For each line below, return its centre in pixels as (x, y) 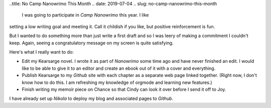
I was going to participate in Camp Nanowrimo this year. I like (85, 15)
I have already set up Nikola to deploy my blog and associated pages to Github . (91, 98)
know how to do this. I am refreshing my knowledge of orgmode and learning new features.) (117, 82)
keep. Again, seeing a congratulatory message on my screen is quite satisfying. (91, 43)
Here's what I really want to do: (41, 52)
